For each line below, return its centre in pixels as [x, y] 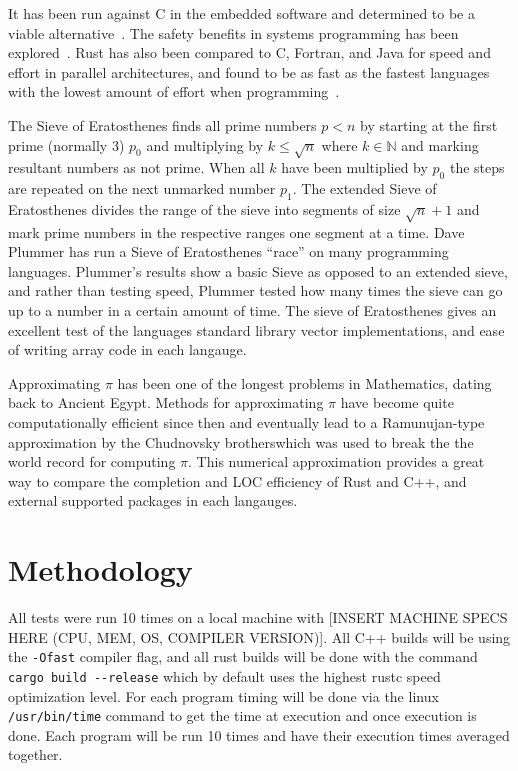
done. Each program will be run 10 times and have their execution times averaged [259, 734]
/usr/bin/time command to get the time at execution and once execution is [242, 715]
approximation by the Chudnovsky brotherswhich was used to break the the [241, 441]
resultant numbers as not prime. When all [136, 167]
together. [35, 754]
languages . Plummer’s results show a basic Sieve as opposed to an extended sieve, [258, 270]
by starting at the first [429, 124]
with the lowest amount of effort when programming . [174, 91]
